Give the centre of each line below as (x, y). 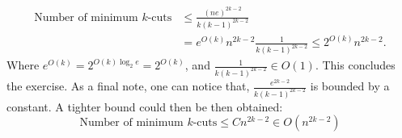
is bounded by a (350, 86)
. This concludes (355, 65)
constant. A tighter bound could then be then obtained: (145, 106)
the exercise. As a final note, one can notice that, (128, 86)
